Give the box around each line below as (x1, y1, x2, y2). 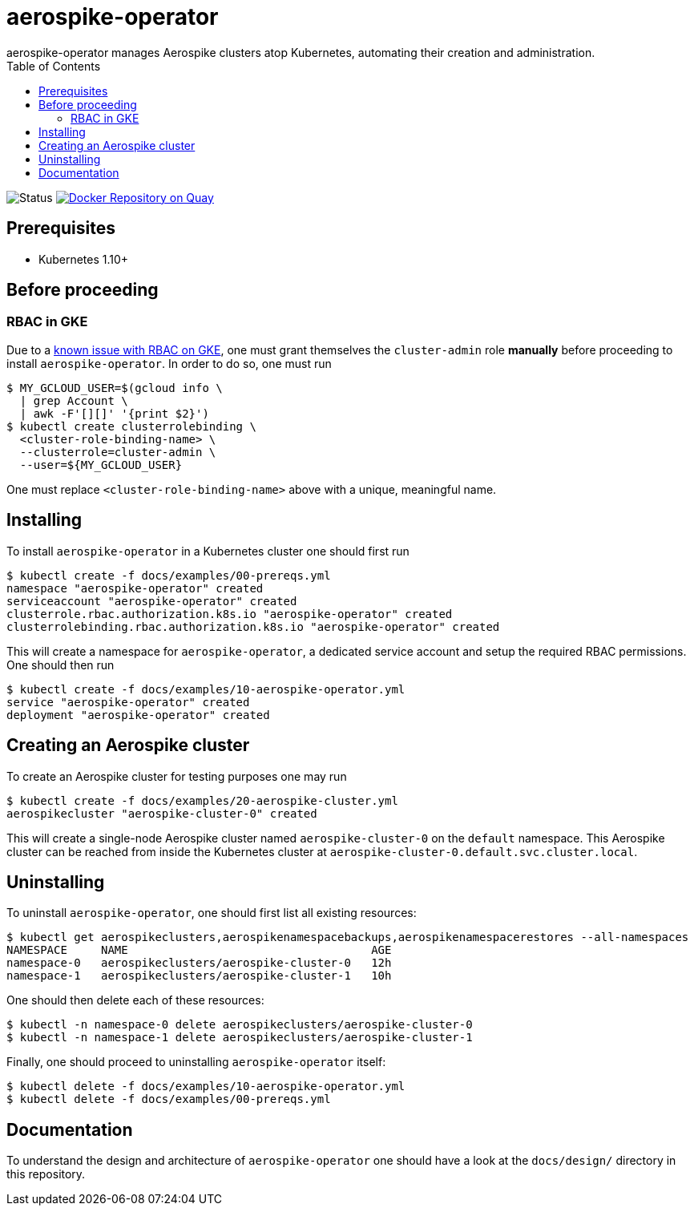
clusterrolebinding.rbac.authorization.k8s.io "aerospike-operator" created (6, 620, 500, 633)
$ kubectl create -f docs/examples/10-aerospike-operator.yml (6, 682, 406, 696)
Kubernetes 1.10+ (38, 252, 129, 266)
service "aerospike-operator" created (6, 695, 250, 709)
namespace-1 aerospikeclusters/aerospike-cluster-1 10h (6, 969, 392, 983)
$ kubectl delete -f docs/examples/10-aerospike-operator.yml (6, 1080, 406, 1093)
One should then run (6, 657, 115, 672)
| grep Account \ (19, 394, 128, 407)
